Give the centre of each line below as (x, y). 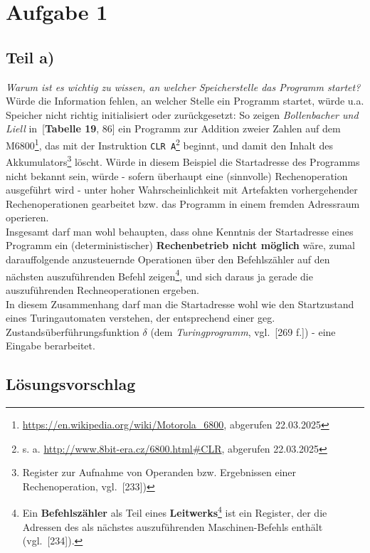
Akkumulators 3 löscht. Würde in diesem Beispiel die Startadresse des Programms (183, 160)
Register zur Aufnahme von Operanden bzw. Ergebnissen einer (159, 472)
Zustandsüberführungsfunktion (73, 331)
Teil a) (30, 57)
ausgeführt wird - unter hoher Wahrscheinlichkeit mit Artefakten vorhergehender (182, 190)
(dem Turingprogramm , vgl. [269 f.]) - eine (243, 331)
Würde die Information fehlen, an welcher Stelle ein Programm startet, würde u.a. (185, 101)
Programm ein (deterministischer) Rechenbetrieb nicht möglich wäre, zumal (181, 245)
